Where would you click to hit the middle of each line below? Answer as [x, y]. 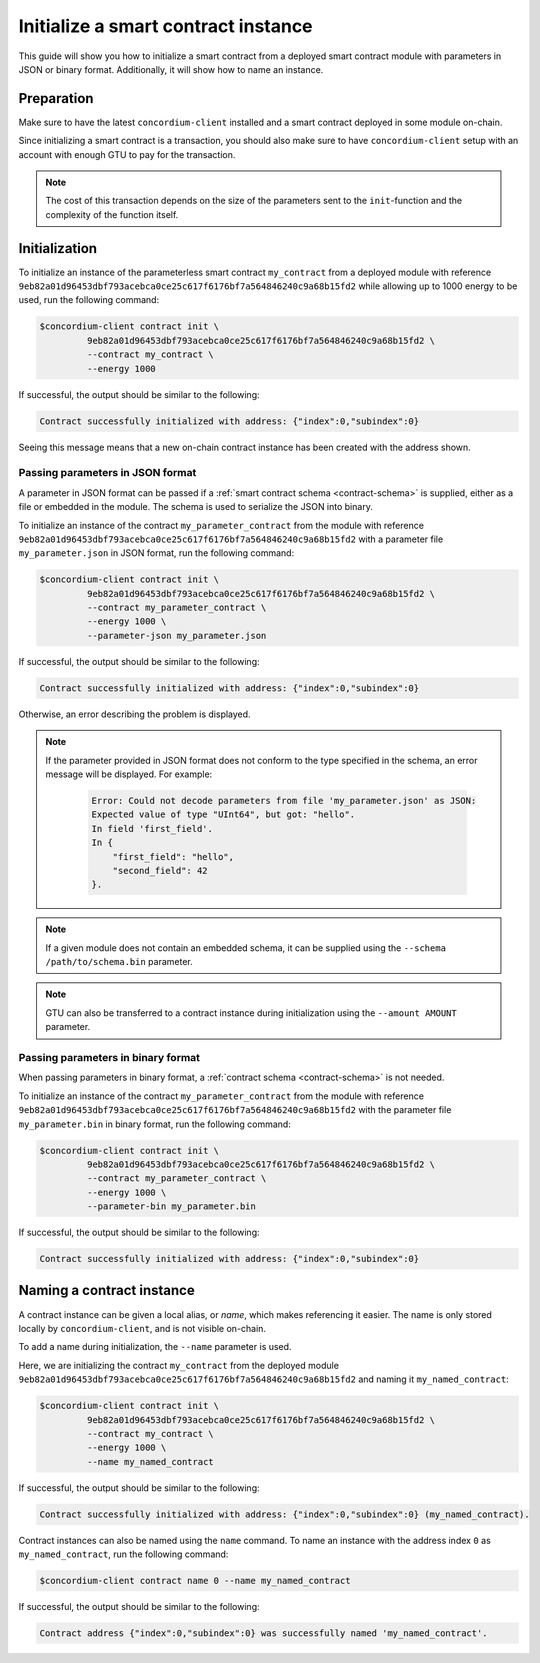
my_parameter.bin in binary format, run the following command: [155, 1124]
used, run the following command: [89, 300]
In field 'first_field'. [152, 828]
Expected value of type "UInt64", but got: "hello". [223, 814]
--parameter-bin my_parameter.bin [171, 1206]
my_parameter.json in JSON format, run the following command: [156, 553]
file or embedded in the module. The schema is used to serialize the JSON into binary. [196, 507]
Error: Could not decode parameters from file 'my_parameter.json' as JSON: [284, 800]
